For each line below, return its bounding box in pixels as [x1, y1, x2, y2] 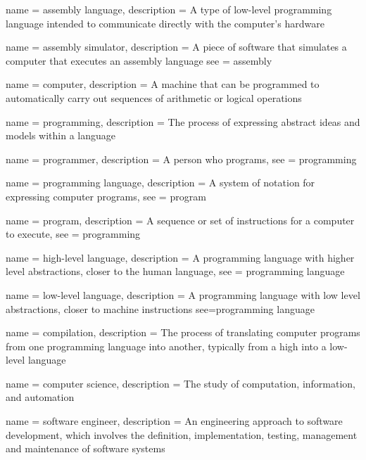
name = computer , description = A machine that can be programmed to [6, 77, 320, 91]
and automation [6, 390, 75, 404]
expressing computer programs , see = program [6, 189, 206, 203]
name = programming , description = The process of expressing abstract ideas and [6, 114, 360, 129]
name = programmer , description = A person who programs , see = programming [6, 151, 357, 166]
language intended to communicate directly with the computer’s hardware [6, 15, 324, 30]
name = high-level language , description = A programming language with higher [6, 250, 355, 264]
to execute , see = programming [6, 226, 141, 241]
